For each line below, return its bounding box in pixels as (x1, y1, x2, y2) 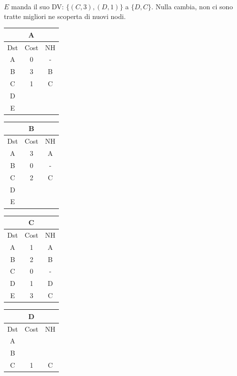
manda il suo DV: (11, 1, 64, 11)
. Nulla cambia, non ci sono (151, 1, 233, 11)
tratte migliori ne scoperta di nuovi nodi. (4, 11, 126, 21)
